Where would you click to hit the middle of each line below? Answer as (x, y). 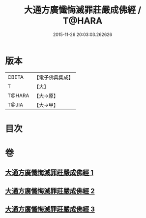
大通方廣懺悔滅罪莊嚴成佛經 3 (50, 209)
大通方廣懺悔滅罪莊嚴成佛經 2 (50, 191)
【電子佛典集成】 (54, 77)
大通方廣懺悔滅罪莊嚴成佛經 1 (49, 173)
